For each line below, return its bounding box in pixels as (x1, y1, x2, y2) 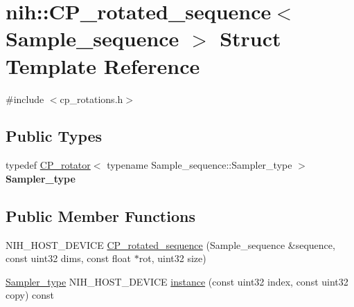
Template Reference (6, 51, 200, 80)
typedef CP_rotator (6, 158, 91, 172)
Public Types (6, 125, 103, 147)
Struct (220, 24, 281, 53)
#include (6, 91, 44, 106)
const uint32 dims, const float (6, 251, 132, 266)
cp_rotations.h (60, 91, 123, 106)
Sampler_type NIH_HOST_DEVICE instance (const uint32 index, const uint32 (6, 274, 348, 288)
